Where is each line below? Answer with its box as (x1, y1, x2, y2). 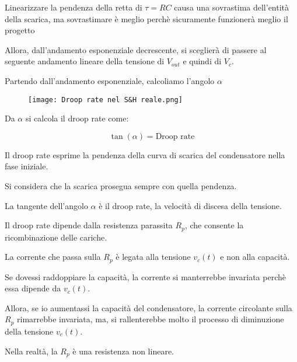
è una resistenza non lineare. (72, 344, 174, 357)
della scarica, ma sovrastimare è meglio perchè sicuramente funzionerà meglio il (5, 12, 288, 25)
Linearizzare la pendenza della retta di (5, 1, 142, 13)
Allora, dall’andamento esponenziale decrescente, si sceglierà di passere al (5, 43, 267, 55)
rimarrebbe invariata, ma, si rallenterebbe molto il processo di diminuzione (17, 313, 284, 325)
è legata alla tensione (116, 250, 191, 263)
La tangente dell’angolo (5, 199, 88, 211)
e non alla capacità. (220, 250, 290, 263)
